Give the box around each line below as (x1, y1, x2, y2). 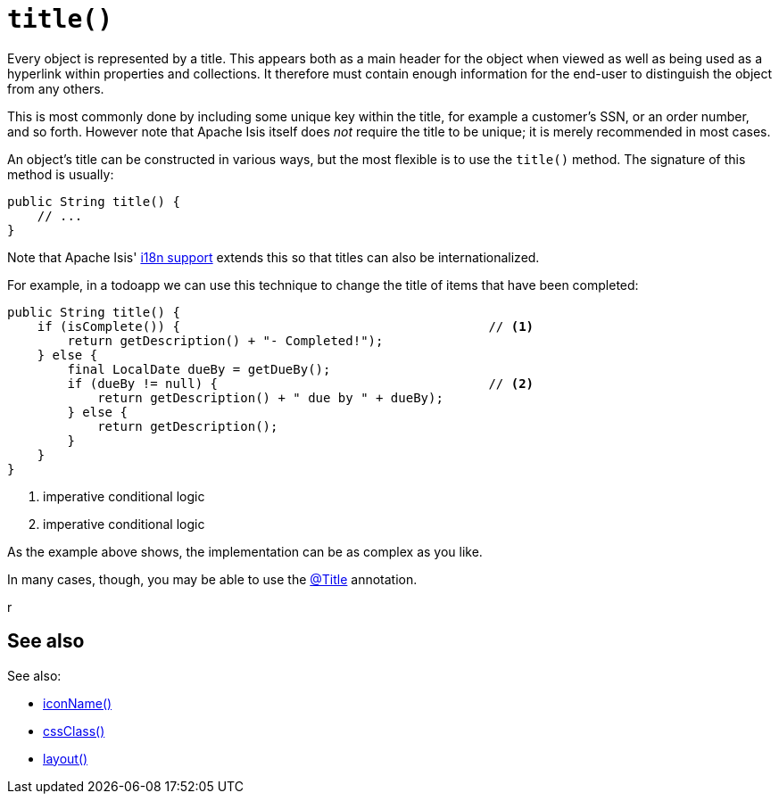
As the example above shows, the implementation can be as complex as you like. (7, 543, 483, 559)
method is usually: (7, 166, 114, 182)
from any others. (7, 80, 104, 96)
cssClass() (43, 723, 105, 739)
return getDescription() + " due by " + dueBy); (97, 390, 443, 405)
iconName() (43, 695, 112, 711)
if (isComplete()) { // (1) (37, 318, 535, 334)
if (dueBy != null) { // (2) (67, 376, 535, 391)
